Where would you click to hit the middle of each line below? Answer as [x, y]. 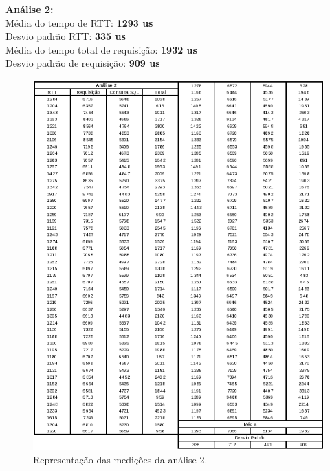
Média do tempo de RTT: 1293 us [79, 22]
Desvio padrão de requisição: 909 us [83, 63]
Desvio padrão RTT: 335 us [66, 36]
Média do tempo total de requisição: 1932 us [101, 49]
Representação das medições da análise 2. [120, 459]
